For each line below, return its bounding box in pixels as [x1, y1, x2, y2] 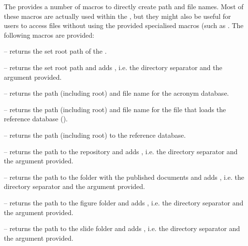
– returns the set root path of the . [4, 46, 107, 56]
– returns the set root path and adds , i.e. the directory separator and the [4, 62, 222, 72]
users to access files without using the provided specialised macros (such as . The [4, 20, 244, 30]
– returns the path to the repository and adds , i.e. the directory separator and [4, 146, 238, 156]
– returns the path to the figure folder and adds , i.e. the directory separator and [4, 197, 244, 207]
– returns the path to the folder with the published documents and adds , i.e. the [4, 172, 245, 182]
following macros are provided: [4, 29, 94, 40]
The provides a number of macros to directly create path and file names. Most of [4, 1, 244, 11]
